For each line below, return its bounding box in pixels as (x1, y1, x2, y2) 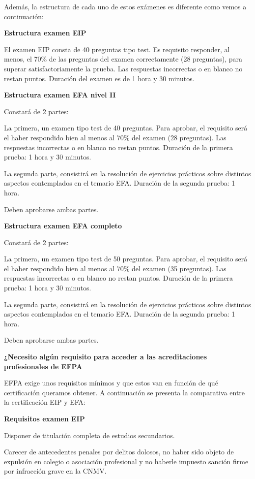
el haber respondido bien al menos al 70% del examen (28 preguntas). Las (4, 132, 227, 142)
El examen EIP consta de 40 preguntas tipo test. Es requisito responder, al (4, 44, 230, 54)
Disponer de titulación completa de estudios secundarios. (4, 430, 175, 440)
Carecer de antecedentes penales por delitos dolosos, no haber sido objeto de (4, 447, 234, 457)
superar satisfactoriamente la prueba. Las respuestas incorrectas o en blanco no (4, 63, 243, 73)
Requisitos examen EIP (4, 414, 85, 423)
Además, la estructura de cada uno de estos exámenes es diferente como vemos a (4, 1, 247, 11)
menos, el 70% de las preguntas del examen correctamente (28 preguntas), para (4, 54, 243, 64)
